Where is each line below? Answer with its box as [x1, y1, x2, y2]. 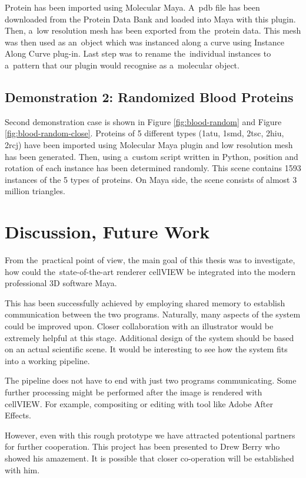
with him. [5, 463, 40, 476]
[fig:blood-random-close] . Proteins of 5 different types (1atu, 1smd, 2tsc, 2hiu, [5, 127, 284, 139]
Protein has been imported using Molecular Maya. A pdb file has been [5, 1, 260, 13]
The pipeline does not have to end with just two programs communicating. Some [5, 374, 297, 387]
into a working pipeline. [5, 354, 90, 366]
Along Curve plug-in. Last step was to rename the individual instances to [5, 47, 271, 60]
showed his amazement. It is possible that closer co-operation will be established [5, 451, 294, 464]
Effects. [5, 409, 31, 421]
